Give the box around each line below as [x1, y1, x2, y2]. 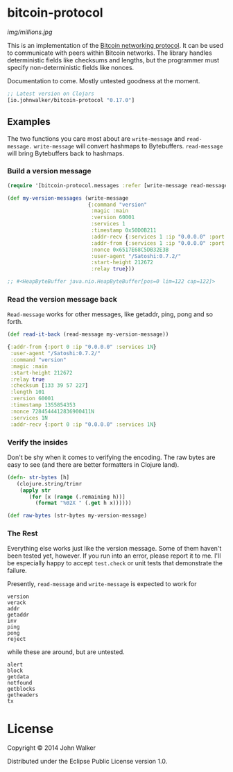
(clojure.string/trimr [16, 480, 82, 487]
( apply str [19, 487, 51, 494]
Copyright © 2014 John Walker [7, 744, 96, 752]
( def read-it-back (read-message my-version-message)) [7, 331, 169, 338]
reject [7, 636, 26, 643]
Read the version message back [7, 294, 118, 304]
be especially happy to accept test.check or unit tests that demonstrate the [7, 559, 223, 567]
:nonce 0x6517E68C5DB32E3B [91, 246, 169, 253]
